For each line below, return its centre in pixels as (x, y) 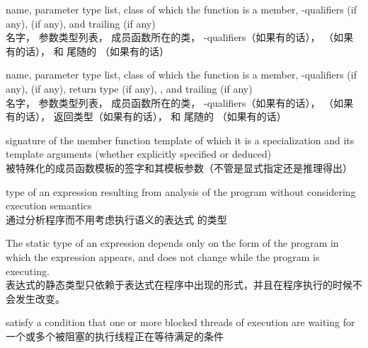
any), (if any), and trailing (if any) (81, 23)
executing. (28, 271)
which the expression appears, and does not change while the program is (163, 256)
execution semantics (49, 205)
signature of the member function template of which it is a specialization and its (180, 140)
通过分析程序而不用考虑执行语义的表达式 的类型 (116, 219)
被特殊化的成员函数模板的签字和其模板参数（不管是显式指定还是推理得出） (179, 167)
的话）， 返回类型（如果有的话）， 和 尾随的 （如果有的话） (151, 116)
